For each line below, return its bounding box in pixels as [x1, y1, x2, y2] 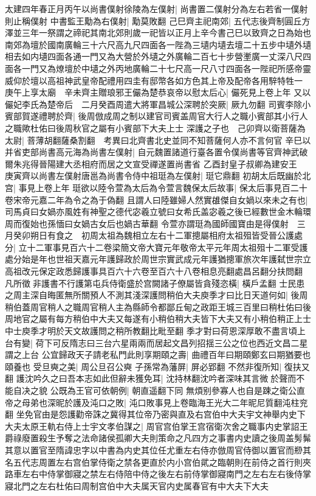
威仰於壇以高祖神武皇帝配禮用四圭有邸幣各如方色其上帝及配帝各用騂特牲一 [5, 74, 303, 86]
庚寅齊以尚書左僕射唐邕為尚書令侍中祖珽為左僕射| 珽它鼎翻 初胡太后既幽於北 [5, 169, 311, 182]
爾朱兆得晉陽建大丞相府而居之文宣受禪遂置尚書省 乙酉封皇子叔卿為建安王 [5, 157, 297, 170]
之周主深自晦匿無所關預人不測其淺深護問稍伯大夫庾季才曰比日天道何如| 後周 [5, 288, 308, 301]
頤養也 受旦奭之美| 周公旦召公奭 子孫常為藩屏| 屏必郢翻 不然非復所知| [5, 360, 282, 372]
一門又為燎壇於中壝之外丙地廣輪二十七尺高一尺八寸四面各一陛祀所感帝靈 [21, 61, 311, 74]
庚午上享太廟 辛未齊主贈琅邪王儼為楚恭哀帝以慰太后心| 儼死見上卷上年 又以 [5, 86, 311, 99]
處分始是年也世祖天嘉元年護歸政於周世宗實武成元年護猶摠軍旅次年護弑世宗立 [5, 253, 311, 265]
